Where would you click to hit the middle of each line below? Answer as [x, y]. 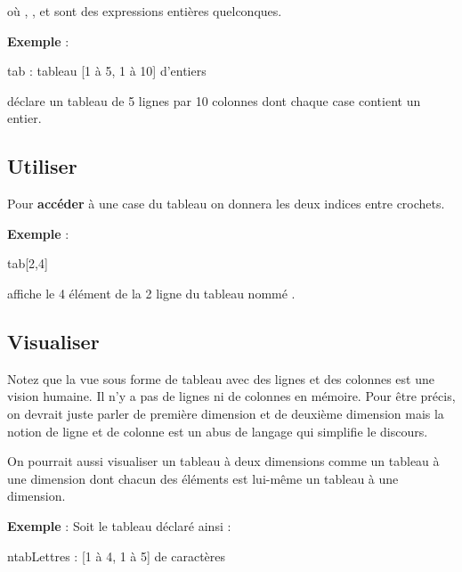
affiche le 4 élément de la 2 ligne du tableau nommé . [151, 293]
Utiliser [42, 166]
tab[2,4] [28, 263]
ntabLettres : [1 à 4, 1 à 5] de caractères [117, 556]
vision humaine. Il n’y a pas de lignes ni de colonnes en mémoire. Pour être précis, [231, 396]
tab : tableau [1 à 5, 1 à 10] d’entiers [107, 71]
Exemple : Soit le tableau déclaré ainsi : [119, 525]
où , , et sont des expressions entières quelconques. [145, 11]
